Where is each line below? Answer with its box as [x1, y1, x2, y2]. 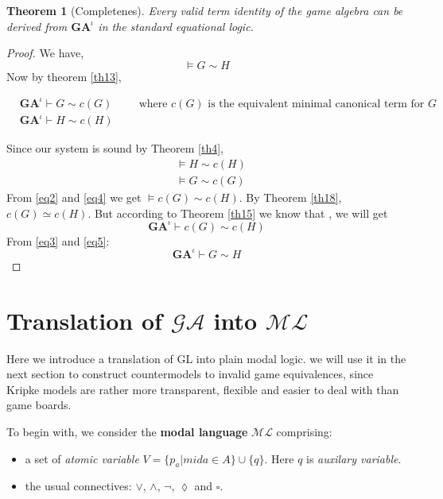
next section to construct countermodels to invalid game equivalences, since [6, 366, 374, 382]
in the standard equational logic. [98, 17, 254, 34]
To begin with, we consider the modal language [6, 423, 248, 439]
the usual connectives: [25, 478, 132, 494]
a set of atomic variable [25, 450, 139, 466]
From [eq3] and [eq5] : [6, 232, 110, 249]
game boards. [6, 396, 72, 413]
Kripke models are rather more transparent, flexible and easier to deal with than [6, 381, 399, 397]
